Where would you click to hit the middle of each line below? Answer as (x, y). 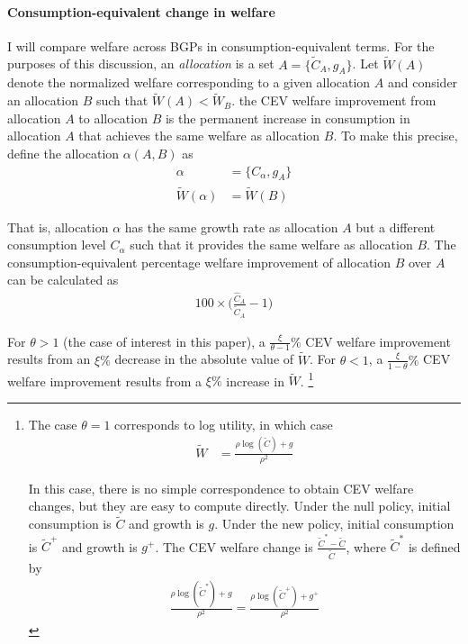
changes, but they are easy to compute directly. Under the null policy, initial (239, 506)
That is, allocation (58, 227)
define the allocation (63, 153)
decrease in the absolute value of (204, 359)
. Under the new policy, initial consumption (334, 524)
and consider (423, 82)
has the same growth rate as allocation (231, 227)
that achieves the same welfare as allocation (199, 136)
